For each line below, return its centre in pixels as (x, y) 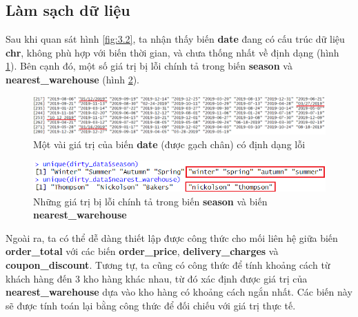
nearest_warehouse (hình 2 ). (73, 79)
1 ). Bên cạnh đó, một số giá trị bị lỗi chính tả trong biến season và (149, 66)
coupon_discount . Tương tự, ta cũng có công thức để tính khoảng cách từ (168, 264)
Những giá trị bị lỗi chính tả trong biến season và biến (150, 201)
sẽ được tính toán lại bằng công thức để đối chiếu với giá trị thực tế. (151, 305)
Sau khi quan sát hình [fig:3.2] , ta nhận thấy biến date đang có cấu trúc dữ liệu (175, 39)
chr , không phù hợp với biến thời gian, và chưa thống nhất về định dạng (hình (172, 52)
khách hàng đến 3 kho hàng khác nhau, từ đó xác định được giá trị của (157, 278)
